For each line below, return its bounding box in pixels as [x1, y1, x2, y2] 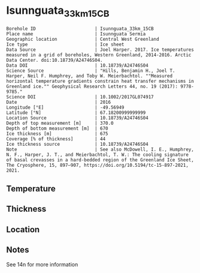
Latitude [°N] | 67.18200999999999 [6, 109, 146, 116]
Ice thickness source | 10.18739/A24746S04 [6, 141, 149, 147]
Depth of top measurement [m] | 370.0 [6, 120, 114, 126]
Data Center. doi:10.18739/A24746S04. [6, 57, 103, 63]
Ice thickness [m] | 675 [6, 130, 109, 137]
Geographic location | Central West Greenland [6, 36, 160, 42]
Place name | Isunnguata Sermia [6, 31, 146, 37]
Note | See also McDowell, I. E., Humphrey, [6, 146, 195, 152]
